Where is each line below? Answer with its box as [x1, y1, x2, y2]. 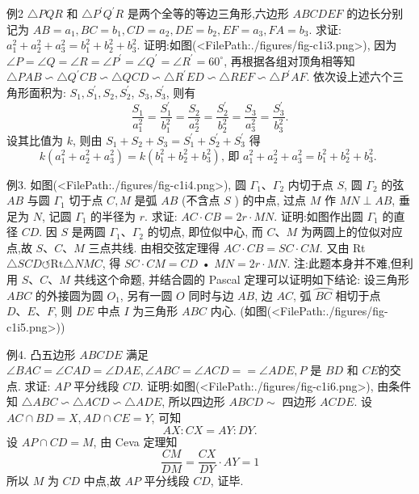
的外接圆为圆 [35, 286, 103, 303]
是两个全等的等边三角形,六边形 [127, 5, 289, 21]
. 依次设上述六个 [306, 68, 392, 85]
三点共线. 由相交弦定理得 [88, 239, 220, 255]
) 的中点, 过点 [234, 192, 307, 209]
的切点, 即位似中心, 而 [147, 223, 263, 240]
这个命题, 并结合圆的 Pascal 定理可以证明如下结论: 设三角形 [96, 271, 409, 288]
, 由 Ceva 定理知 [93, 433, 178, 450]
